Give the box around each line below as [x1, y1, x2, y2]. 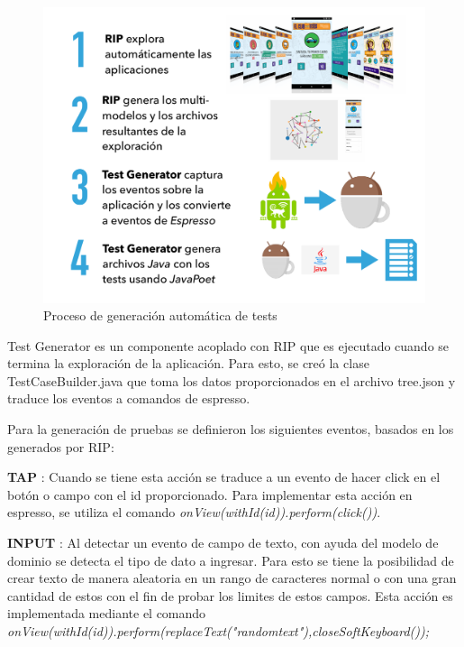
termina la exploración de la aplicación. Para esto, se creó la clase [7, 354, 369, 373]
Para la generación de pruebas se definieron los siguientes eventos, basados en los [7, 420, 454, 439]
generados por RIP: [7, 437, 114, 456]
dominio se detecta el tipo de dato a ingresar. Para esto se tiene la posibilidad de [7, 550, 454, 569]
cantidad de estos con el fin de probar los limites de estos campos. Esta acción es [7, 586, 453, 605]
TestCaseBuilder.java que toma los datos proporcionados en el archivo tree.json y [7, 371, 456, 390]
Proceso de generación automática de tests [43, 306, 277, 325]
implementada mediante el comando [7, 604, 206, 623]
